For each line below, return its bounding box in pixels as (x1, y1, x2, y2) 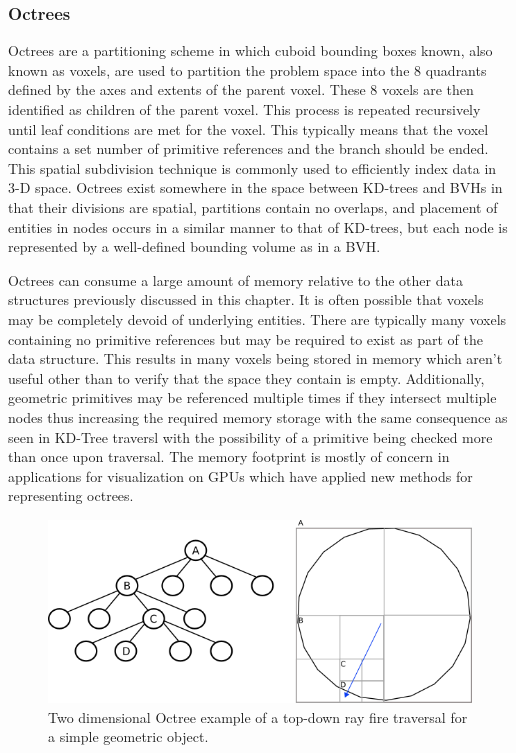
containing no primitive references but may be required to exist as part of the (8, 328, 483, 349)
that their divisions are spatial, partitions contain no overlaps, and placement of (8, 196, 498, 217)
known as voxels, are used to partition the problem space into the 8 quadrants (8, 59, 487, 80)
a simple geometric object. (48, 726, 209, 747)
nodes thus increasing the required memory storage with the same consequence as (8, 406, 508, 427)
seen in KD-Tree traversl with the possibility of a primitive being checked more (8, 426, 493, 447)
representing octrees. (8, 485, 134, 506)
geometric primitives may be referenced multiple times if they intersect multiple (8, 387, 497, 408)
